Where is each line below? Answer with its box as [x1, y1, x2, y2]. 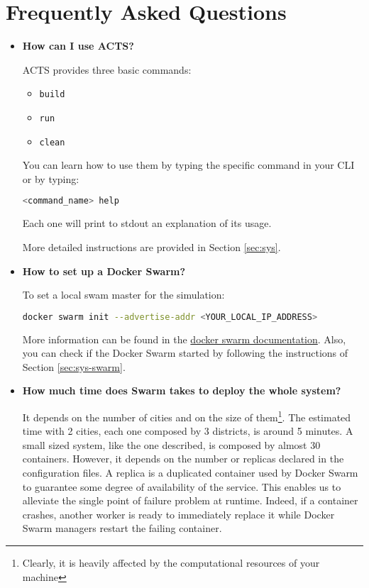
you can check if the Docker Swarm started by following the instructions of [22, 345, 348, 360]
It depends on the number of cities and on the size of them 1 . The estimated [22, 407, 351, 424]
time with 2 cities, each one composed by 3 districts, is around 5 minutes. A [22, 423, 353, 438]
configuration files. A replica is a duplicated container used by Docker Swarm [22, 465, 358, 479]
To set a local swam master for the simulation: [22, 287, 225, 302]
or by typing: [22, 171, 79, 186]
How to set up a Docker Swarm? [22, 263, 186, 278]
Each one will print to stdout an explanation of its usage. [22, 216, 272, 231]
